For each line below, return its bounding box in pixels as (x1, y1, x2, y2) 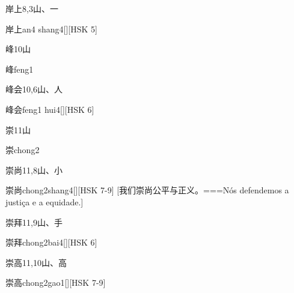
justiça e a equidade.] (5, 195, 84, 208)
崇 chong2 (5, 143, 40, 156)
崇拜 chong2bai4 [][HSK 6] (5, 236, 97, 249)
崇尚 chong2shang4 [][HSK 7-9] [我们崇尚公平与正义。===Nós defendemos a (5, 184, 289, 196)
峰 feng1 (5, 62, 34, 75)
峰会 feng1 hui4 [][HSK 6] (5, 103, 94, 115)
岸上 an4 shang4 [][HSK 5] (5, 22, 97, 35)
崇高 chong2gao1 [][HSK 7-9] (5, 276, 106, 289)
